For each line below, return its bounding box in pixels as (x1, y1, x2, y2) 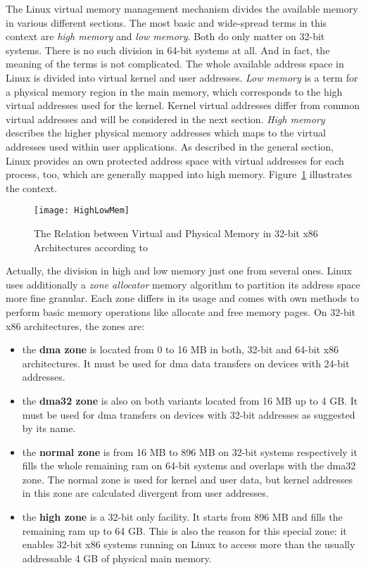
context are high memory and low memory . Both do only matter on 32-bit (6, 29, 325, 44)
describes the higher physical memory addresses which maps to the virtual (6, 125, 326, 140)
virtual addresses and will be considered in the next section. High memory (6, 111, 325, 126)
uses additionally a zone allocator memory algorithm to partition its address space (6, 277, 360, 291)
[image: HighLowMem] (34, 205, 130, 216)
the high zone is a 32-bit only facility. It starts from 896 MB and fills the (22, 509, 343, 524)
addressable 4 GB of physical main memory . (22, 550, 212, 565)
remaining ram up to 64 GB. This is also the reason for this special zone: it (22, 523, 347, 538)
